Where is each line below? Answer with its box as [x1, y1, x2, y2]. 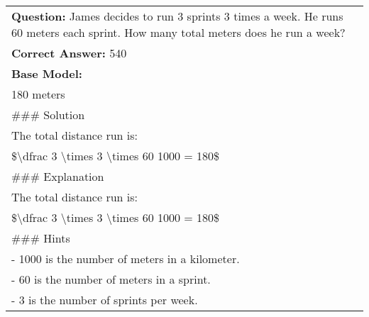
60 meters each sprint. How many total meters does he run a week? [11, 24, 346, 40]
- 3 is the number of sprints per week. [11, 291, 198, 308]
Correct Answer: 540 [11, 45, 127, 61]
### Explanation [11, 168, 104, 184]
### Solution [11, 106, 85, 123]
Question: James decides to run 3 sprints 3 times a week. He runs [11, 8, 343, 24]
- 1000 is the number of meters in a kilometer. [11, 250, 240, 267]
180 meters [11, 86, 65, 102]
